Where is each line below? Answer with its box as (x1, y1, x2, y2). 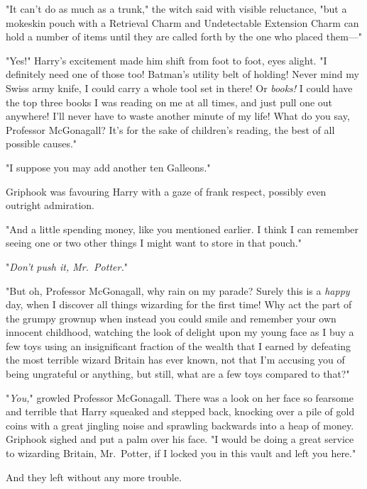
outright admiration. (6, 198, 94, 213)
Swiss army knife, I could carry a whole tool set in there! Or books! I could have (6, 80, 353, 95)
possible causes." (6, 136, 77, 151)
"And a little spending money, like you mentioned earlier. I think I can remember (6, 221, 359, 236)
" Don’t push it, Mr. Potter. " (6, 259, 128, 274)
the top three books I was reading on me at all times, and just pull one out (6, 94, 333, 109)
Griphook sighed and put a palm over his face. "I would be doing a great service (6, 432, 354, 446)
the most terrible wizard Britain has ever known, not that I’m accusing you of (6, 352, 345, 367)
